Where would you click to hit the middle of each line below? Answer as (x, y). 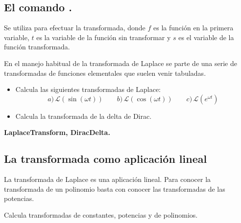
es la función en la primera (193, 28)
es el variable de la (206, 37)
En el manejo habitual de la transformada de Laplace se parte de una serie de (120, 63)
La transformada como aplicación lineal (106, 159)
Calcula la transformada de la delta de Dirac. (84, 116)
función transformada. (37, 47)
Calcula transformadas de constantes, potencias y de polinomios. (101, 214)
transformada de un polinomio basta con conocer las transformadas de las (115, 189)
